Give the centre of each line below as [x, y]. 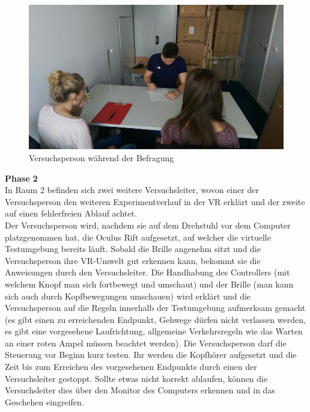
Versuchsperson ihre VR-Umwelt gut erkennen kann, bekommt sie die [133, 260]
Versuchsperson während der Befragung [102, 157]
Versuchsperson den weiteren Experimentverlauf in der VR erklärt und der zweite [155, 201]
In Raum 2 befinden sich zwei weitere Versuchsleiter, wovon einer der [132, 190]
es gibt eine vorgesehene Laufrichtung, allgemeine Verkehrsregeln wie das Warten [154, 331]
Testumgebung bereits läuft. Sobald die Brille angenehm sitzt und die [133, 249]
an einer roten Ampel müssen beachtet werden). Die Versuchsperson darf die [146, 343]
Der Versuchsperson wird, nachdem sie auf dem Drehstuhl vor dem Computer [148, 225]
